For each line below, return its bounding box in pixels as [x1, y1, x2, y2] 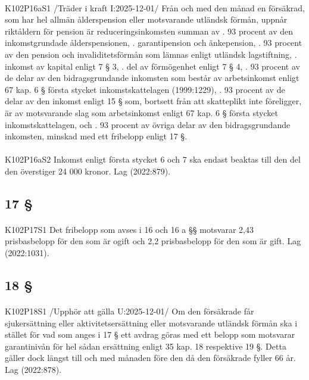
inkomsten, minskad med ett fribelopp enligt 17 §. [5, 130, 188, 142]
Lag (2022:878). [5, 363, 62, 375]
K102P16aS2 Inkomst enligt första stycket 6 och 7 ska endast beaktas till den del [5, 153, 301, 166]
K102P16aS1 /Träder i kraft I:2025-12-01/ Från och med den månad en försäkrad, [5, 1, 305, 14]
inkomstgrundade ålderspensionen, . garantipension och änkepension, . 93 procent [5, 36, 302, 49]
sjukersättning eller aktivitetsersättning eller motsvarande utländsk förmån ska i [5, 316, 298, 329]
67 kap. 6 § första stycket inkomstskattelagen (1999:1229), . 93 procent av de [5, 83, 285, 95]
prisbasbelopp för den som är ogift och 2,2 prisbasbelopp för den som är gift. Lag [5, 235, 301, 247]
